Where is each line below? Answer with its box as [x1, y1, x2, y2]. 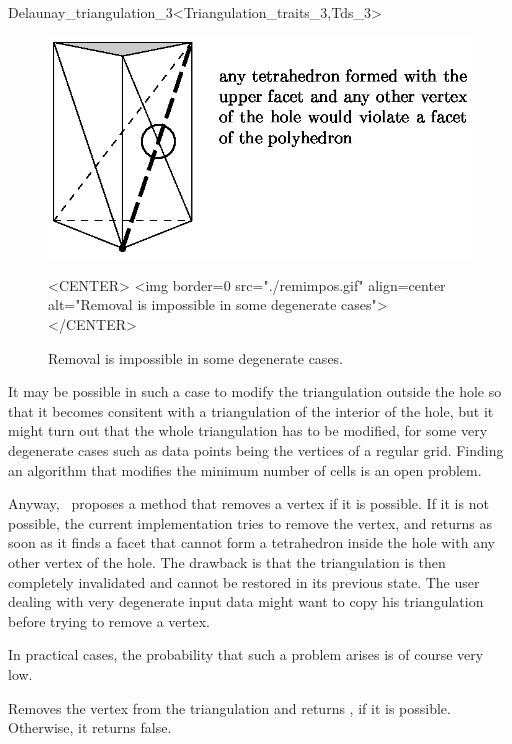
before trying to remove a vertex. [8, 610, 210, 631]
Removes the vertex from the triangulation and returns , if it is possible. [8, 697, 451, 718]
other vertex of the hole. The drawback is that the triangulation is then [8, 551, 446, 572]
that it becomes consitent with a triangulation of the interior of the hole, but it [8, 400, 494, 421]
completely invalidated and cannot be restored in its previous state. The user [8, 571, 480, 592]
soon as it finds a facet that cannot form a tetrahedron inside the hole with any [8, 532, 495, 553]
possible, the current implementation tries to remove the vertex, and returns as [8, 512, 493, 533]
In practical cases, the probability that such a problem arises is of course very [8, 644, 484, 665]
